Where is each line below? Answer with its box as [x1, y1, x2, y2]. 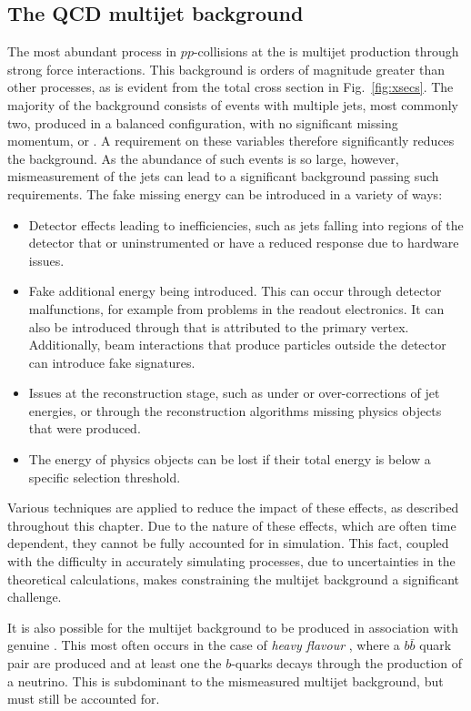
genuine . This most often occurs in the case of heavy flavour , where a [7, 635, 400, 655]
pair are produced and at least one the [7, 654, 222, 673]
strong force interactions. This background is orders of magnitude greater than [7, 59, 445, 78]
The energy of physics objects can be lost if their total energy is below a [28, 450, 431, 469]
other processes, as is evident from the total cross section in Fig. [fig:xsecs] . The [7, 77, 454, 96]
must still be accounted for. [7, 689, 160, 708]
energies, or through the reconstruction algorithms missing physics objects [28, 401, 442, 420]
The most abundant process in [7, 42, 177, 61]
